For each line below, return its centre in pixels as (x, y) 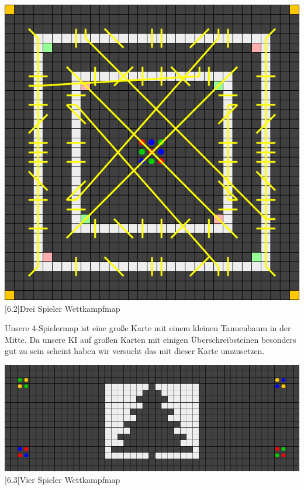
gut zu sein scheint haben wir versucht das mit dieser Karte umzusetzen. (135, 351)
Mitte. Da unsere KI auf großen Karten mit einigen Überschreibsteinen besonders (151, 339)
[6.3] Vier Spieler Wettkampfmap (63, 479)
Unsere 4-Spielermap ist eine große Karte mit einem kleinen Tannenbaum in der (148, 328)
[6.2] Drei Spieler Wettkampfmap (63, 308)
